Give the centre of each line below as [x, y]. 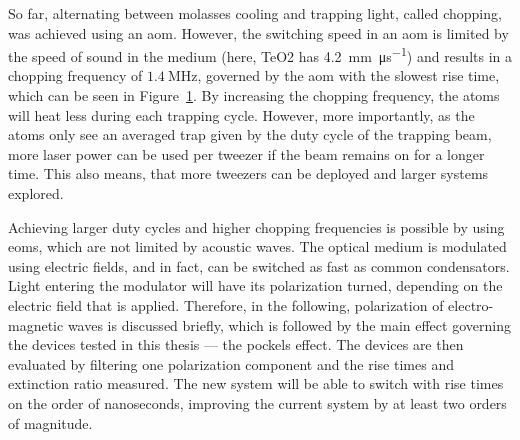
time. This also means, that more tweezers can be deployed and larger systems [248, 173]
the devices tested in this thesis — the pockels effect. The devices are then [236, 344]
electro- [471, 304]
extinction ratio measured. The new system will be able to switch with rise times [256, 383]
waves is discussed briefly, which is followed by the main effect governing [289, 324]
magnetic [36, 324]
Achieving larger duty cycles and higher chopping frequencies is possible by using [256, 226]
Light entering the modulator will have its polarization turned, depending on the [255, 285]
